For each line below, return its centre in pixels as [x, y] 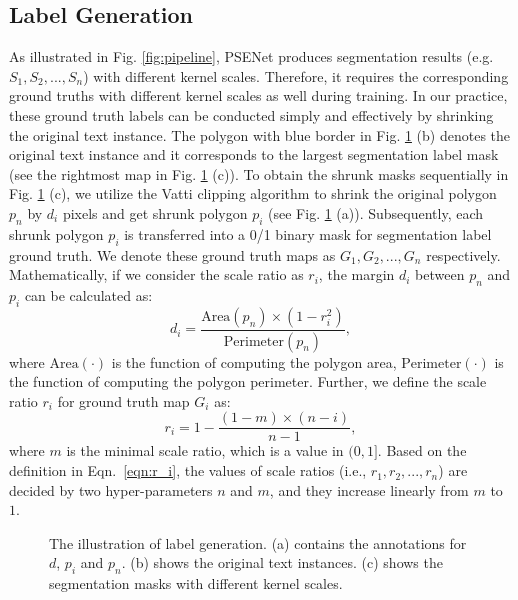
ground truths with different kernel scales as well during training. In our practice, [258, 95]
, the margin [356, 274]
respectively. [463, 254]
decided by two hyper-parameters [111, 489]
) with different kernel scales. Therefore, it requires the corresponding [296, 75]
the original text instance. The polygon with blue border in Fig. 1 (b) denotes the [260, 134]
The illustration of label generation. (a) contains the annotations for [258, 542]
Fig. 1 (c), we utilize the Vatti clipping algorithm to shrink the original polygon [253, 193]
